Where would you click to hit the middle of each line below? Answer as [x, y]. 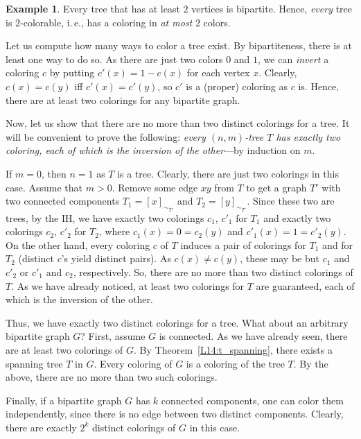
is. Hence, [319, 86]
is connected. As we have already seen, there [253, 336]
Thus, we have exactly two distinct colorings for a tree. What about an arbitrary [177, 322]
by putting [72, 72]
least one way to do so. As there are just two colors [114, 59]
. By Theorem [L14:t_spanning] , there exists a [233, 349]
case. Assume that [44, 187]
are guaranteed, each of [305, 285]
